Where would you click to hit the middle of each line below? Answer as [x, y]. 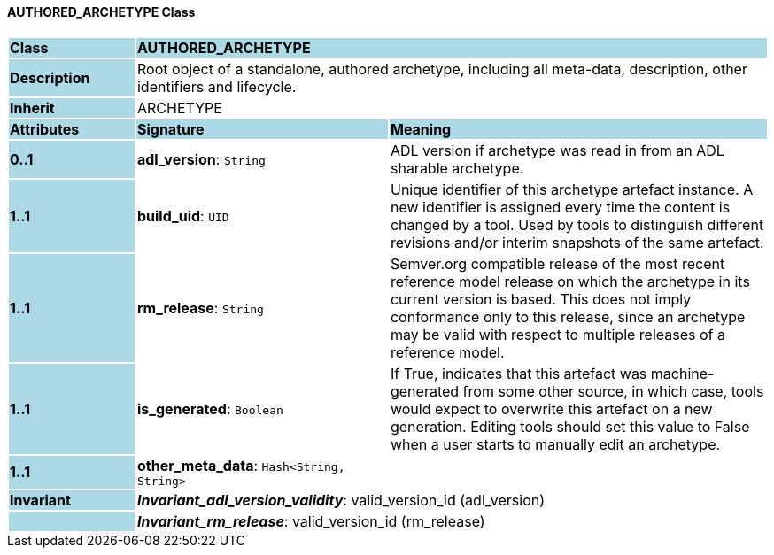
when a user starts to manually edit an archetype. [555, 444]
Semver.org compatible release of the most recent [557, 263]
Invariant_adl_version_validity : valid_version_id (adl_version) [341, 500]
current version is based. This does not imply [541, 299]
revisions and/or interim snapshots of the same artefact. [577, 242]
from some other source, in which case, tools [613, 391]
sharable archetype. [457, 168]
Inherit [32, 108]
